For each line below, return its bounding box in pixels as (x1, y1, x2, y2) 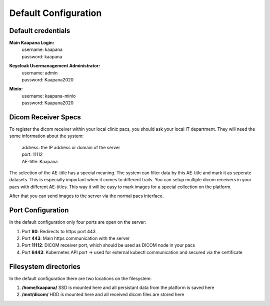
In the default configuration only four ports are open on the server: (9, 219, 146, 225)
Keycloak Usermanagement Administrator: (9, 63, 100, 69)
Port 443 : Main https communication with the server (21, 235, 130, 241)
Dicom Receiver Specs (9, 113, 81, 121)
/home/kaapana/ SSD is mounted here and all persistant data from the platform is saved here (21, 285, 214, 291)
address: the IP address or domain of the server (21, 144, 120, 150)
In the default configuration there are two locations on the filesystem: (9, 275, 152, 282)
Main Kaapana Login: (9, 40, 54, 46)
